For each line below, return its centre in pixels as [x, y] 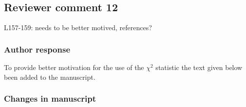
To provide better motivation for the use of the [74, 67]
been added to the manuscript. [50, 77]
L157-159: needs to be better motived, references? [78, 27]
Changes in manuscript [50, 98]
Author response [37, 49]
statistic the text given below [199, 67]
